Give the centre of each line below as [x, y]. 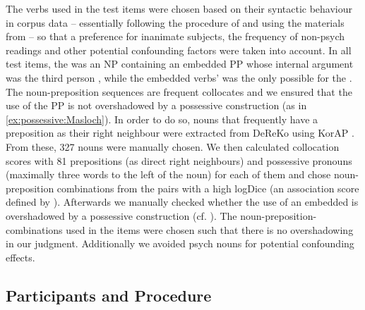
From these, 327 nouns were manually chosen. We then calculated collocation [173, 146]
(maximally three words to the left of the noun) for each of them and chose [168, 174]
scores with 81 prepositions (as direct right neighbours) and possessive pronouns [179, 160]
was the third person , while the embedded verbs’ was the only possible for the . [179, 77]
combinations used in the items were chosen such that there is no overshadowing [180, 229]
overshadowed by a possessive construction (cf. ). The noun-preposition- [161, 215]
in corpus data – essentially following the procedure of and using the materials [175, 22]
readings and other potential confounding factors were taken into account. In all [179, 50]
